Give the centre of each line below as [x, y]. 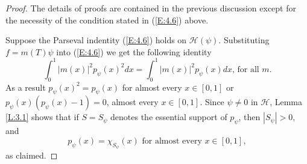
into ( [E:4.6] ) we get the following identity [134, 51]
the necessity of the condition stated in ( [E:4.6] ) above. [107, 20]
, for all [245, 69]
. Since [212, 102]
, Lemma [286, 102]
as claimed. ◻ [32, 155]
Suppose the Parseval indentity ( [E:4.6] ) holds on [96, 40]
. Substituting [244, 40]
